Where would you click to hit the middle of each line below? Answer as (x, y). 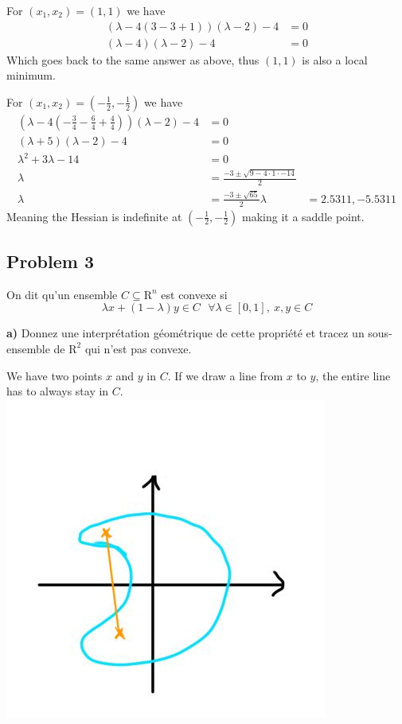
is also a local (335, 59)
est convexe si (194, 294)
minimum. (31, 75)
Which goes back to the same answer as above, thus (133, 59)
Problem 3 (50, 261)
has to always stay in (58, 391)
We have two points (55, 375)
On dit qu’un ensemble (62, 294)
